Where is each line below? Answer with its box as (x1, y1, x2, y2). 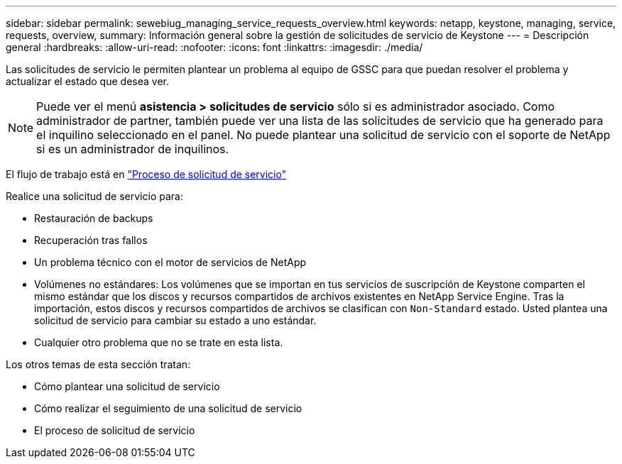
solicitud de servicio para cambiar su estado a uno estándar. (34, 314, 317, 326)
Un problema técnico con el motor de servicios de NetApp (34, 256, 307, 268)
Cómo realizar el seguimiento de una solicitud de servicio (34, 402, 302, 414)
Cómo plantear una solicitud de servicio (34, 380, 220, 392)
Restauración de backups (34, 212, 153, 224)
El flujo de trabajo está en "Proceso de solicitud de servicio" (6, 168, 287, 180)
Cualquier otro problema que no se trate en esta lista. (34, 336, 283, 348)
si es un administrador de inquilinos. (36, 142, 229, 156)
